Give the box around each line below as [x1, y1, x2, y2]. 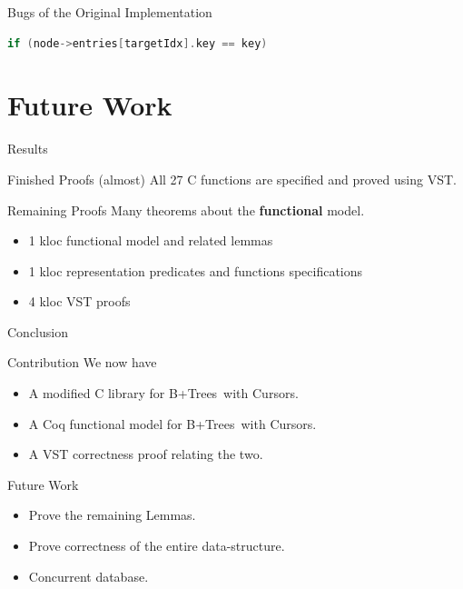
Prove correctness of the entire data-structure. [28, 536, 285, 555]
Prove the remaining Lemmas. [28, 505, 196, 524]
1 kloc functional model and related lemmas [28, 231, 273, 250]
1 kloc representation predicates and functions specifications [28, 261, 363, 280]
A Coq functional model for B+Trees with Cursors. [28, 414, 317, 433]
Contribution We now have [7, 353, 157, 372]
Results [7, 139, 48, 158]
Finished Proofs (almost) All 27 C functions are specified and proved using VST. [7, 169, 457, 188]
